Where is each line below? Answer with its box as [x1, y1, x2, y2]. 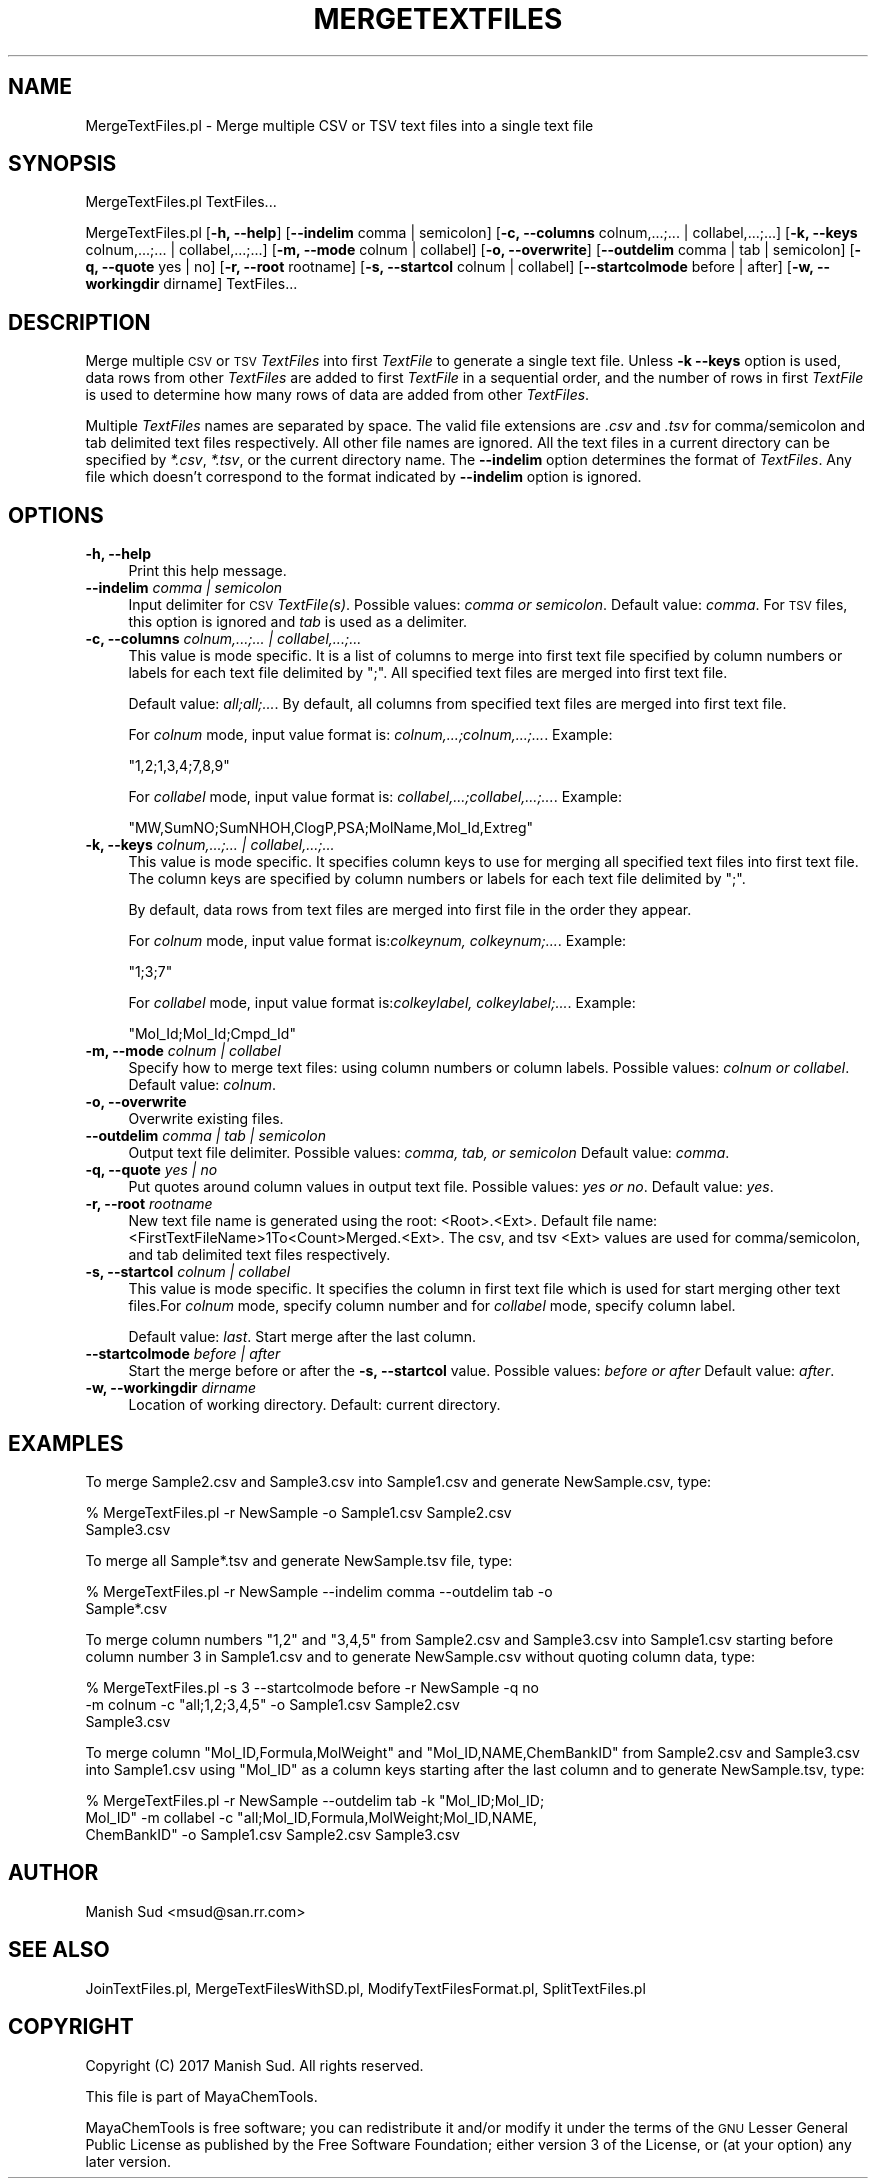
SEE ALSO [8, 1937, 110, 1963]
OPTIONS [8, 502, 104, 528]
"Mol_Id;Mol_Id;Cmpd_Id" [128, 1025, 296, 1043]
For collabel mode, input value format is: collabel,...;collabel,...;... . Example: [128, 788, 622, 806]
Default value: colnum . [128, 1076, 277, 1094]
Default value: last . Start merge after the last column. [128, 1328, 477, 1346]
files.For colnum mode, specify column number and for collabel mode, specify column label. [128, 1297, 736, 1315]
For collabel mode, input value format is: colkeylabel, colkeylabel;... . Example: [128, 994, 636, 1012]
